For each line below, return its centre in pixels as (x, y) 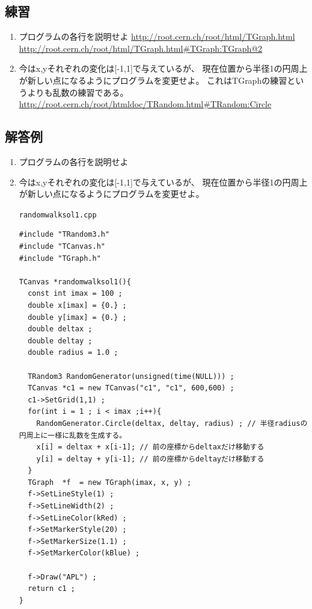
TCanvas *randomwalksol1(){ (75, 282)
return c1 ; (51, 589)
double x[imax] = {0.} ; (77, 305)
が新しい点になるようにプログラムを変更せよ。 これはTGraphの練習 (153, 80)
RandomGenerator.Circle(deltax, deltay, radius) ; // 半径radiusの (172, 423)
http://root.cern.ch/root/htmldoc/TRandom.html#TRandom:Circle (145, 104)
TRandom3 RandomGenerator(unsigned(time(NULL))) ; (131, 376)
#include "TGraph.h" (60, 258)
